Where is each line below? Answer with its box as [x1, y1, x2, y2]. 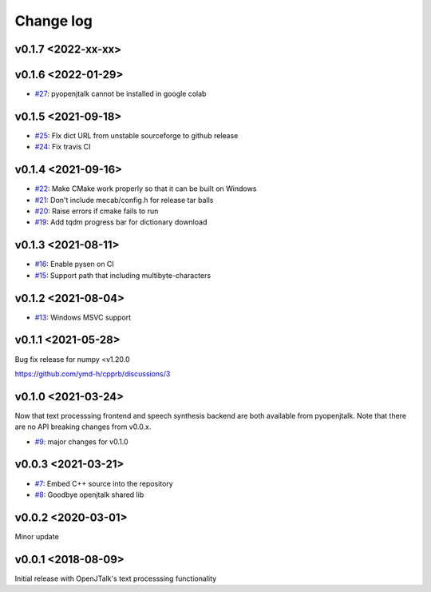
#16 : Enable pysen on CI [34, 260, 115, 269]
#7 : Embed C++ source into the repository [34, 479, 173, 488]
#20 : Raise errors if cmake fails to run [34, 206, 159, 216]
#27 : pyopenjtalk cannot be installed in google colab [34, 89, 207, 99]
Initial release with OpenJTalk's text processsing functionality [14, 574, 217, 583]
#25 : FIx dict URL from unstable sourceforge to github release [34, 130, 239, 140]
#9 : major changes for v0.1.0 [34, 436, 129, 447]
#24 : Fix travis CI [34, 142, 91, 152]
